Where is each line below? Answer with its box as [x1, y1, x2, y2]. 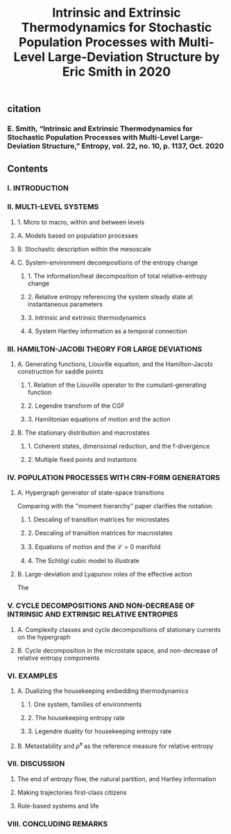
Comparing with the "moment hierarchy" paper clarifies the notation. [17, 502, 214, 510]
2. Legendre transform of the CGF [27, 401, 125, 410]
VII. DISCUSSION [7, 759, 65, 769]
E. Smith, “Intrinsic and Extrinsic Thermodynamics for [7, 124, 193, 133]
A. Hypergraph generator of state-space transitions [17, 488, 164, 497]
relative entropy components [17, 653, 100, 662]
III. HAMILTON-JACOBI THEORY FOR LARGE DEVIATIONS [7, 344, 203, 353]
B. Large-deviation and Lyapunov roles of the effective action [17, 570, 193, 578]
